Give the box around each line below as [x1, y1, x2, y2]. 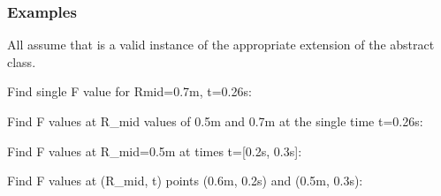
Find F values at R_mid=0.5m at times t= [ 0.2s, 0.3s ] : [7, 141, 302, 160]
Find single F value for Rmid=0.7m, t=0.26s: [7, 82, 252, 101]
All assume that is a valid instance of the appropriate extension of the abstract [7, 35, 435, 54]
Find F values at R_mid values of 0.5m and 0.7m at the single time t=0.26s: [7, 112, 423, 130]
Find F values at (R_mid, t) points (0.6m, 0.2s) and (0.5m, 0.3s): [7, 171, 363, 190]
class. [7, 52, 36, 71]
